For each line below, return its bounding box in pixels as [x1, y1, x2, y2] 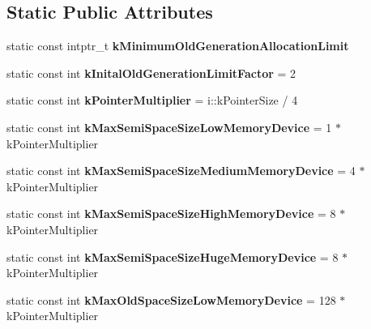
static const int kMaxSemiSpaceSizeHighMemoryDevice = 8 [6, 205, 336, 222]
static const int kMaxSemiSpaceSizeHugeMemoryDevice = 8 [6, 248, 339, 265]
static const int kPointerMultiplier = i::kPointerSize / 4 [6, 92, 298, 109]
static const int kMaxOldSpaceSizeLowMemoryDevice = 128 [6, 291, 336, 308]
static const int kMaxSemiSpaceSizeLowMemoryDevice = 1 [6, 118, 332, 135]
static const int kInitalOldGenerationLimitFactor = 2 [6, 64, 296, 81]
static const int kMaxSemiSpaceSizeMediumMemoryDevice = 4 [6, 162, 356, 179]
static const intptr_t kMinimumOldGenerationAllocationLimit [6, 37, 349, 54]
